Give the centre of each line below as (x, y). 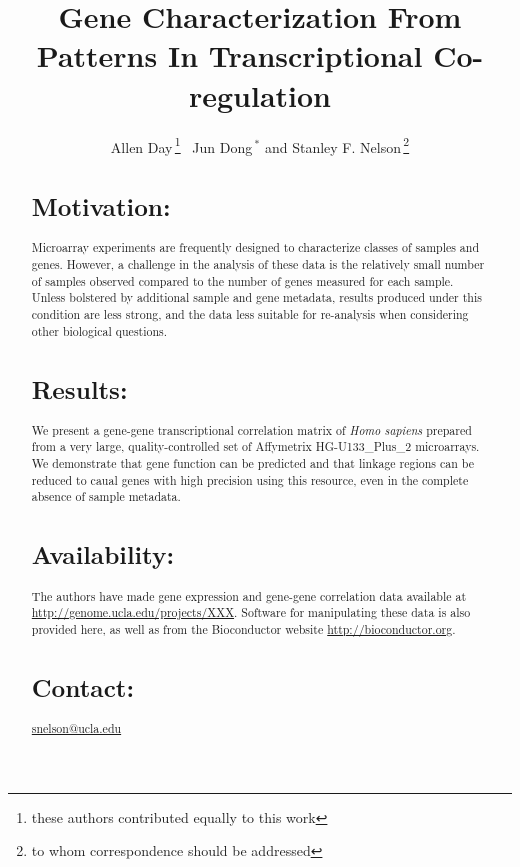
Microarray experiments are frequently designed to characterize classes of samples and (255, 247)
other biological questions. (99, 330)
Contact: (83, 686)
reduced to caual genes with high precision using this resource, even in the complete (250, 479)
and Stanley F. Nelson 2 (337, 145)
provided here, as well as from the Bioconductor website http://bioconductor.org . (243, 628)
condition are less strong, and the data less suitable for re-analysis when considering (250, 313)
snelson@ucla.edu (76, 728)
